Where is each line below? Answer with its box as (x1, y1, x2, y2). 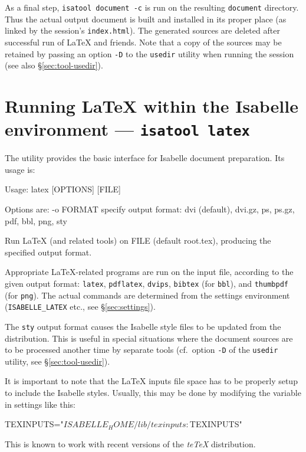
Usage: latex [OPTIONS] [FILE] (5, 183, 121, 195)
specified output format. (5, 245, 92, 258)
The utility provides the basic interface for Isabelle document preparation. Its (5, 152, 285, 164)
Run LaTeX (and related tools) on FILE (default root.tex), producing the (5, 234, 271, 247)
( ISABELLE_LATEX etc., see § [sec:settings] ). (5, 300, 156, 313)
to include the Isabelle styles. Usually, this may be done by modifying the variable (5, 387, 301, 398)
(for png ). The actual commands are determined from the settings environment (5, 289, 290, 301)
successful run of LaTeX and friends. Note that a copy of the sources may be (5, 35, 282, 48)
